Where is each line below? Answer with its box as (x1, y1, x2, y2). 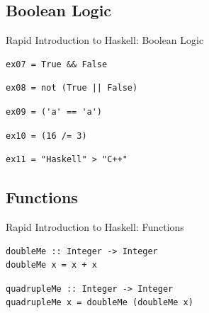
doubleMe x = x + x (6, 260, 97, 271)
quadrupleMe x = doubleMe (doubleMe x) (6, 297, 193, 308)
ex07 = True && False (6, 59, 108, 69)
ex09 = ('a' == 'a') (6, 106, 103, 117)
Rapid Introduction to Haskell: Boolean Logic (6, 33, 204, 47)
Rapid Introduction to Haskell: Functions (6, 219, 184, 234)
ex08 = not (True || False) (6, 83, 138, 93)
